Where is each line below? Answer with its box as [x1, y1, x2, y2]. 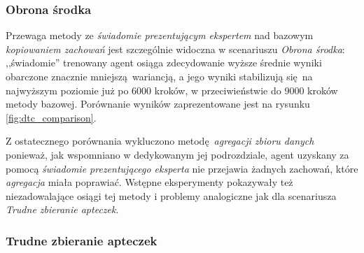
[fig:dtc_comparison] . [6, 110, 97, 124]
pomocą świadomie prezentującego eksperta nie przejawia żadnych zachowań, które [6, 161, 358, 175]
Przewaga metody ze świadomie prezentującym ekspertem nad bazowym [6, 28, 314, 43]
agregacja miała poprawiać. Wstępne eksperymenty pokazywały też [6, 175, 293, 189]
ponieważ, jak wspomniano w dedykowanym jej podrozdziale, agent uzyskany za [6, 147, 349, 161]
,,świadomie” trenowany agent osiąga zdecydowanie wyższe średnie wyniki [6, 55, 322, 70]
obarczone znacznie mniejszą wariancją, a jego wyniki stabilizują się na [6, 69, 313, 83]
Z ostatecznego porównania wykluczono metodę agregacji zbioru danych [6, 133, 314, 148]
